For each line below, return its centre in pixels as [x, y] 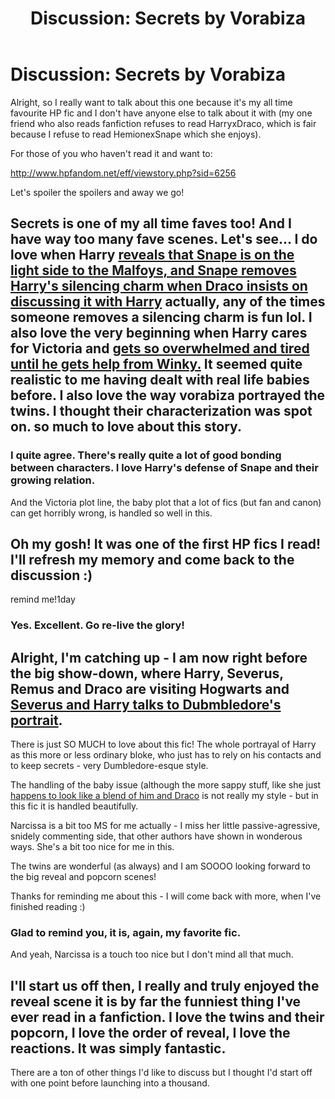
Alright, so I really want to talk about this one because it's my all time [151, 102]
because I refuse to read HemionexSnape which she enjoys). [136, 134]
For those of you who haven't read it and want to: [111, 153]
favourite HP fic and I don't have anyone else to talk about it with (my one [161, 113]
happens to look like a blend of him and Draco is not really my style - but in [164, 796]
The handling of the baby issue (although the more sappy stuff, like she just [166, 785]
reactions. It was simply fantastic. [118, 1048]
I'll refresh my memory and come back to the [152, 560]
